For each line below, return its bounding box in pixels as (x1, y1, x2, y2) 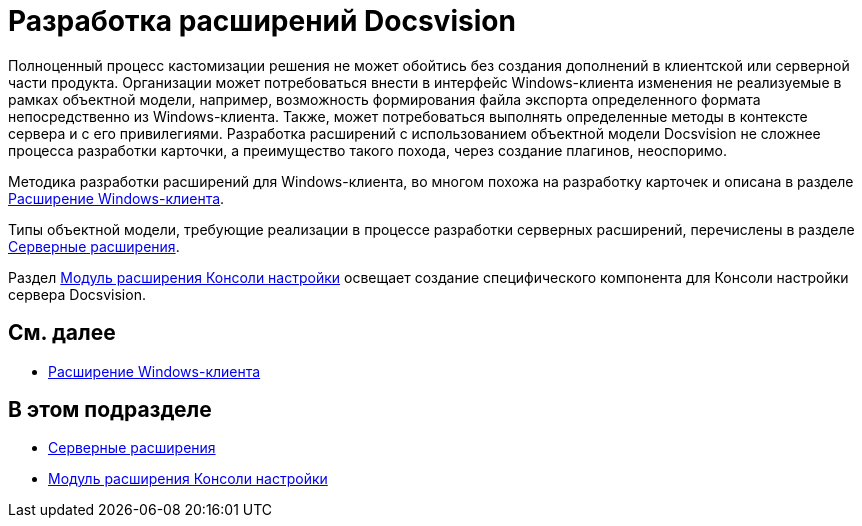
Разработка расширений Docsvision (8, 4, 516, 38)
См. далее (8, 320, 116, 346)
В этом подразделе (8, 397, 212, 423)
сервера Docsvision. (8, 285, 146, 303)
